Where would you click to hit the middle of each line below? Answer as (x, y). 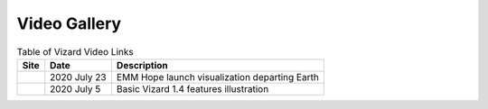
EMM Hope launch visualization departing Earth (218, 77)
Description (142, 65)
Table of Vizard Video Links (75, 51)
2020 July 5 (75, 88)
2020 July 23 (79, 77)
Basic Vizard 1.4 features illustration (192, 88)
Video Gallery (69, 23)
